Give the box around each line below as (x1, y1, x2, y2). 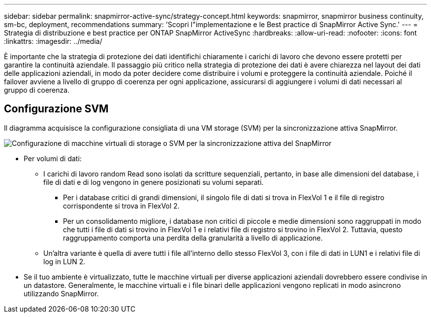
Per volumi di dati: (24, 154, 82, 163)
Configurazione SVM (4, 103, 109, 115)
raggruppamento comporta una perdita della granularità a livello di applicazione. (63, 233, 323, 242)
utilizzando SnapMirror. (24, 289, 99, 298)
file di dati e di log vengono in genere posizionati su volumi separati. (43, 177, 264, 186)
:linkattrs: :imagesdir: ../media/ (4, 37, 102, 45)
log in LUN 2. (43, 257, 86, 266)
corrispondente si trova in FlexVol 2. (63, 201, 180, 210)
